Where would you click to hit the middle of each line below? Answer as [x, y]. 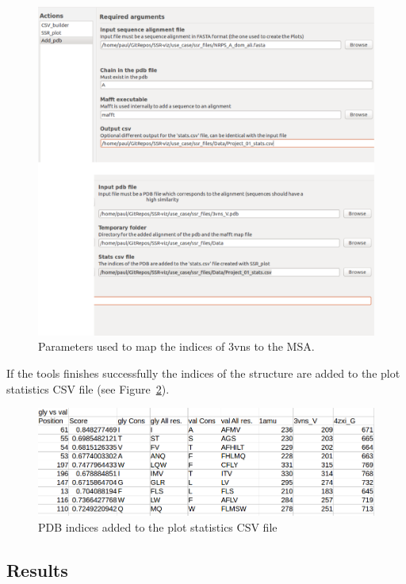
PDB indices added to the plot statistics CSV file [158, 526]
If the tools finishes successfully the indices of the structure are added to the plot [203, 373]
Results [37, 569]
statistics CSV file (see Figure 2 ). [88, 388]
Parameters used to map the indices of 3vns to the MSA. [176, 346]
